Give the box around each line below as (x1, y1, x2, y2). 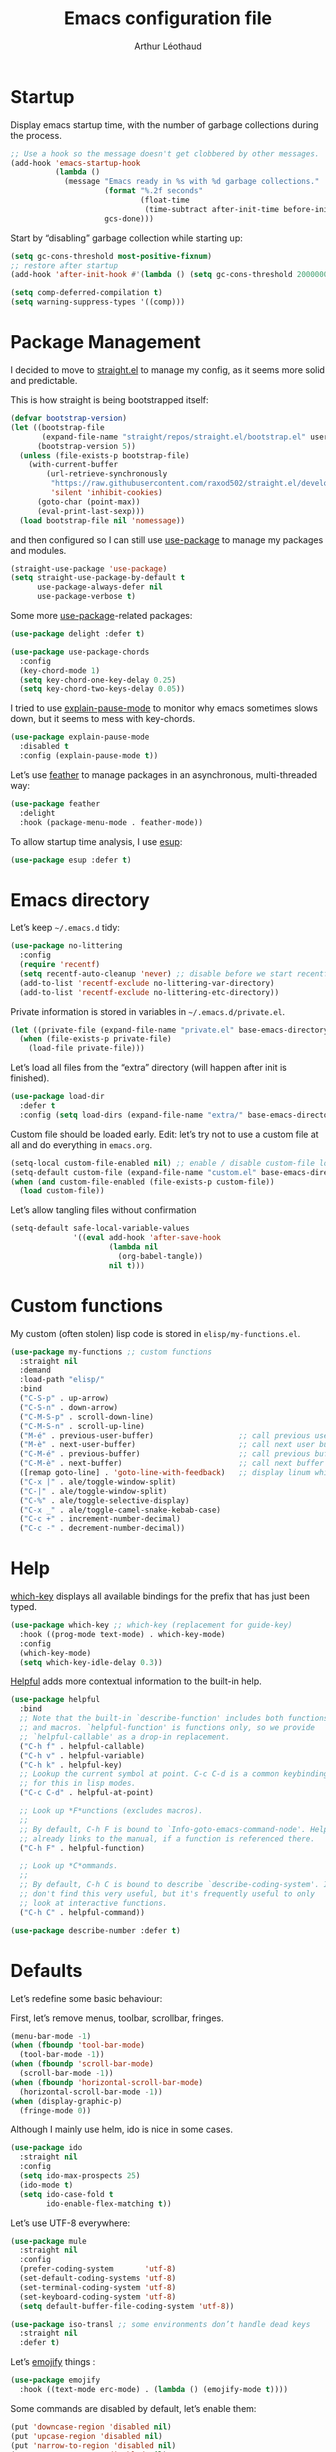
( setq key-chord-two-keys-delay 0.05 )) (19, 684, 186, 694)
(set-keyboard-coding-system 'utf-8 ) (19, 2292, 177, 2302)
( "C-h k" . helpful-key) (19, 1760, 123, 1770)
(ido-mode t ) (19, 2180, 74, 2190)
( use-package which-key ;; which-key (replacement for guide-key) (10, 1620, 293, 1631)
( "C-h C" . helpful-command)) (19, 1907, 145, 1917)
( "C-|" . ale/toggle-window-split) (19, 1486, 168, 1496)
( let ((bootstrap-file (10, 422, 105, 432)
